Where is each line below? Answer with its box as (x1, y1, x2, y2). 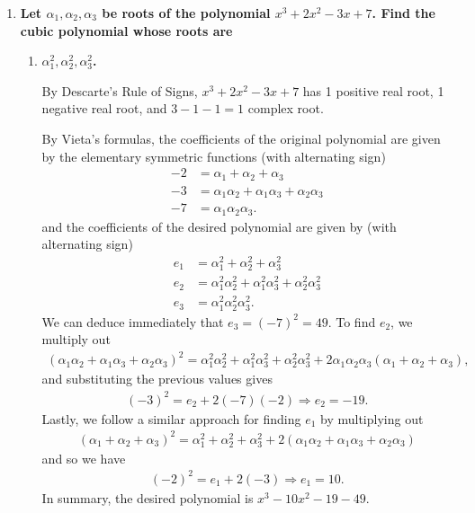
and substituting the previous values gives (41, 369, 273, 388)
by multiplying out (320, 409, 424, 428)
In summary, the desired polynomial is (41, 489, 254, 507)
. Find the (372, 4, 435, 22)
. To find (327, 312, 376, 331)
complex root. (247, 99, 324, 118)
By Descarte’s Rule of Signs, (41, 81, 198, 100)
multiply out (41, 330, 111, 349)
